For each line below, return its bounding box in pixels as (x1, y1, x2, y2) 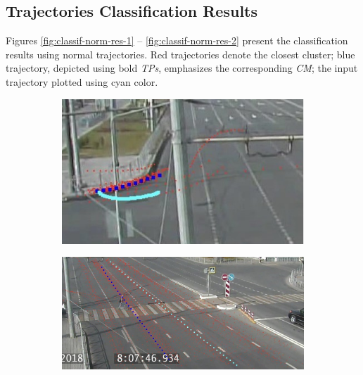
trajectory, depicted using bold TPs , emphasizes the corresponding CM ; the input (6, 61, 358, 75)
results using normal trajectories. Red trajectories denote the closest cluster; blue (6, 46, 355, 61)
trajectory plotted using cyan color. (6, 74, 158, 89)
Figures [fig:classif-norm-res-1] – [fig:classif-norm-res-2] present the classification (6, 33, 348, 48)
